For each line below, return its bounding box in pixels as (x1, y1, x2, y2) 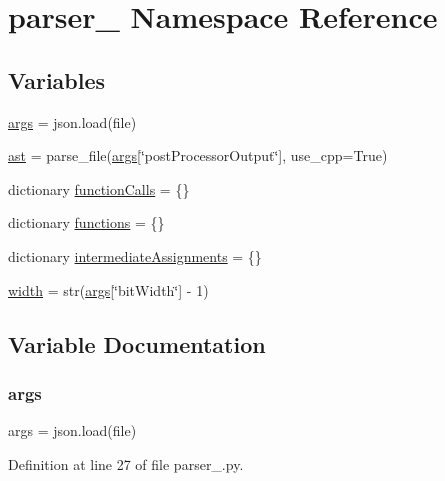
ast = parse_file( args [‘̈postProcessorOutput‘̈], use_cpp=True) (8, 145, 388, 166)
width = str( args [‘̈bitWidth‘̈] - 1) (8, 279, 209, 300)
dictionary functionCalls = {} (8, 178, 190, 199)
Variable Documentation (8, 328, 266, 359)
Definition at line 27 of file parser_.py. (8, 453, 244, 474)
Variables (8, 64, 106, 95)
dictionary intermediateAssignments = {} (8, 245, 262, 266)
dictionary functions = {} (8, 212, 165, 233)
